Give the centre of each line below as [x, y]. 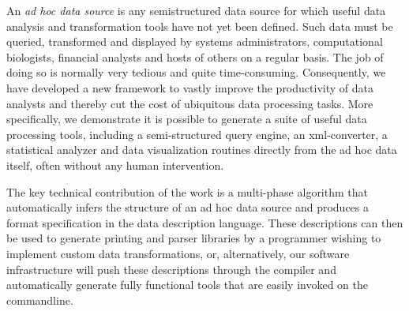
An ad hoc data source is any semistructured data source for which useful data [196, 10]
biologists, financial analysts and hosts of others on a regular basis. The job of [195, 56]
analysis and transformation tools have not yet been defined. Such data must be [200, 26]
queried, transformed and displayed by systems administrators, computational [195, 41]
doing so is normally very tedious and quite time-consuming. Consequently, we [196, 72]
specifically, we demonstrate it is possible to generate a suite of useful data [187, 119]
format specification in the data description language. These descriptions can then [205, 222]
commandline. [40, 300]
